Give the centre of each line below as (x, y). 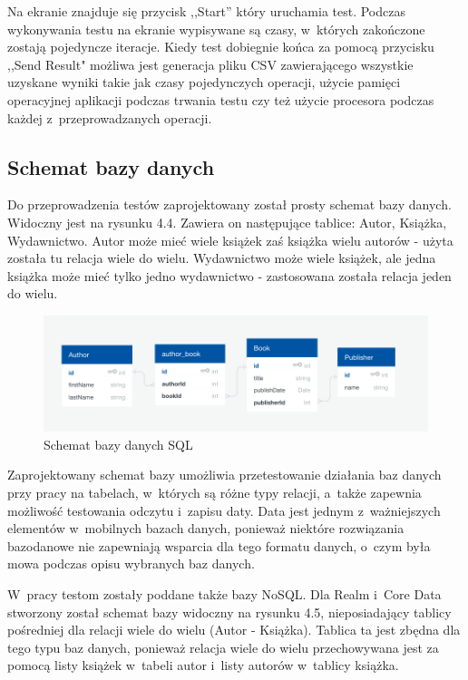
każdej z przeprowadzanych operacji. (110, 117)
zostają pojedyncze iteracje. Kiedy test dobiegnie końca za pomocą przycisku (221, 47)
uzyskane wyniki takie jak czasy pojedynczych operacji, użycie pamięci (204, 82)
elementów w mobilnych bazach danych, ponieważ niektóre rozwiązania (206, 528)
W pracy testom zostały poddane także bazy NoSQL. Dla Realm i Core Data (224, 593)
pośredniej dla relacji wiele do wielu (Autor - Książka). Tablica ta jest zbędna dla (234, 630)
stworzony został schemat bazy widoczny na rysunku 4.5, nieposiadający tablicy (229, 612)
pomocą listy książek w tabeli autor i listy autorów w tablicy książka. (203, 665)
